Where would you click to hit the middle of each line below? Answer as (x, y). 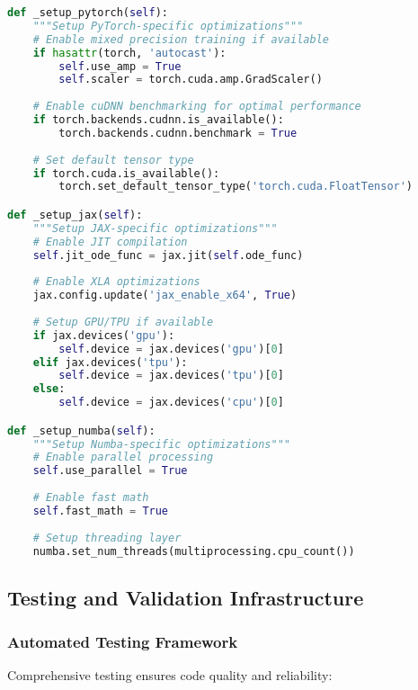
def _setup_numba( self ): (81, 430)
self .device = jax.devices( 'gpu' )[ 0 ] (171, 349)
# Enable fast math (91, 498)
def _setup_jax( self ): (75, 215)
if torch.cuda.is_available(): (126, 173)
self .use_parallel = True (110, 471)
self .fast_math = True (101, 511)
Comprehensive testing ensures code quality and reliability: (170, 675)
